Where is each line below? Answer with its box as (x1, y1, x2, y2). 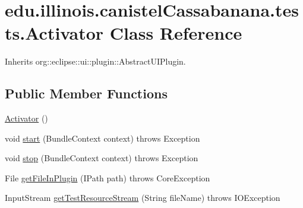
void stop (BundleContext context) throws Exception (5, 152, 198, 164)
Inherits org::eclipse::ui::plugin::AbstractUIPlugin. (5, 55, 186, 68)
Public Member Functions (5, 84, 168, 103)
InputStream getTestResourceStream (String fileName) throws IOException (5, 191, 280, 204)
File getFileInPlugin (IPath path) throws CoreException (5, 171, 210, 184)
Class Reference (109, 21, 242, 45)
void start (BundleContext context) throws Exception (5, 132, 200, 144)
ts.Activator (5, 21, 104, 45)
